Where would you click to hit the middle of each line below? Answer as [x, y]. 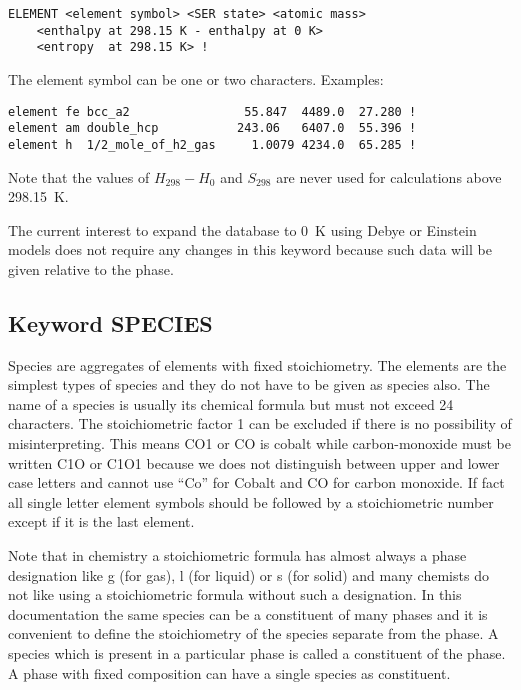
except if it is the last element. [101, 521]
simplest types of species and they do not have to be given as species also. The [249, 384]
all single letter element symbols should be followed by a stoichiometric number [251, 501]
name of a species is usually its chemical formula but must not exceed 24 [231, 403]
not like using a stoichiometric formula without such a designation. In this [235, 594]
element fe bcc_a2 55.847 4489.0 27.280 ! [212, 111]
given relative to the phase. [91, 268]
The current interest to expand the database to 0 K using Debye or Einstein [242, 229]
